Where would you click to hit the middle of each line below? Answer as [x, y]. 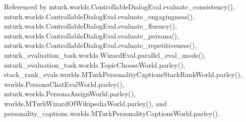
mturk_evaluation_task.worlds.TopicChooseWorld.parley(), [95, 64]
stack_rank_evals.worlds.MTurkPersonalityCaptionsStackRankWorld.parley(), [123, 74]
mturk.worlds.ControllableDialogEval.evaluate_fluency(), [91, 26]
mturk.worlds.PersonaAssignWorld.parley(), [70, 94]
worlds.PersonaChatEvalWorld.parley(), [64, 84]
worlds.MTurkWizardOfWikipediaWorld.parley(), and [86, 103]
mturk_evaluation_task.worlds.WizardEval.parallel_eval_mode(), [105, 55]
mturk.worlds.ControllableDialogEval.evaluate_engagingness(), [99, 16]
